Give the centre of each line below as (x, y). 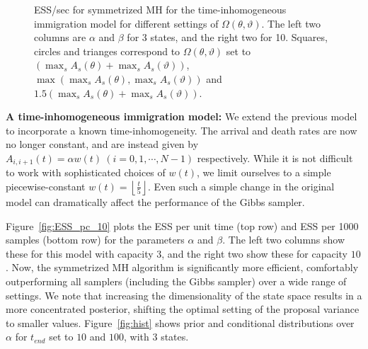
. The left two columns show (284, 240)
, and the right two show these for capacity (255, 253)
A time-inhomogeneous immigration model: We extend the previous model (182, 116)
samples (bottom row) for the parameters (95, 240)
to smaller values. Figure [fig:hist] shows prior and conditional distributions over (180, 322)
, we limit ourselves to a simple (264, 172)
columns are (60, 37)
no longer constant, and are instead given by (102, 144)
